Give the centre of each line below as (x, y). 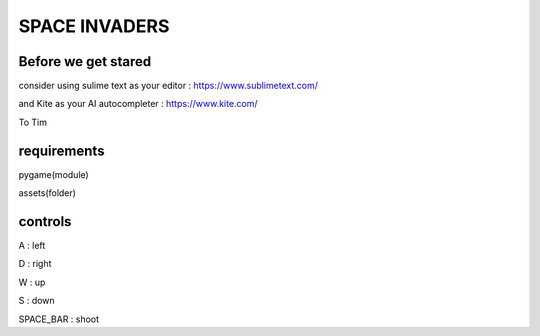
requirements (61, 150)
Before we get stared (85, 61)
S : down (36, 301)
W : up (32, 282)
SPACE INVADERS (94, 26)
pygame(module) (53, 174)
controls (45, 221)
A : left (32, 246)
